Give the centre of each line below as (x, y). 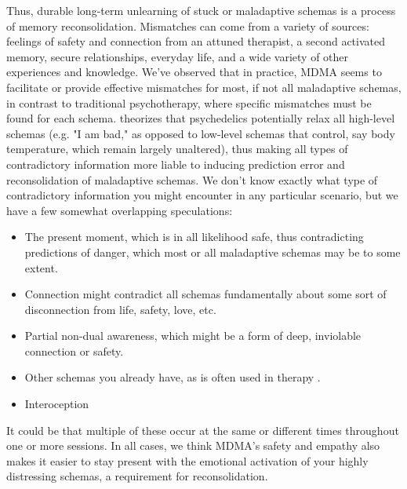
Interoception (57, 404)
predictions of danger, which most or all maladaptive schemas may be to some (213, 252)
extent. (41, 267)
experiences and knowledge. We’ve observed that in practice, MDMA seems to (194, 72)
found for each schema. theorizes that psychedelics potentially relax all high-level (201, 118)
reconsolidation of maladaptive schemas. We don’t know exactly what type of (192, 179)
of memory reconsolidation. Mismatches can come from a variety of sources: (188, 26)
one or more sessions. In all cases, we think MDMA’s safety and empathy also (193, 445)
